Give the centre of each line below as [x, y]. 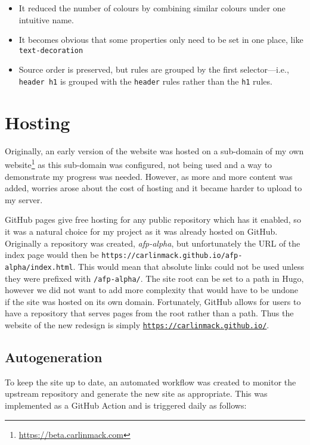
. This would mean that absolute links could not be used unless [188, 266]
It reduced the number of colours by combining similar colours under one [152, 8]
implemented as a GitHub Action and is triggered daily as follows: [126, 405]
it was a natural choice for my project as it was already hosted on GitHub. [141, 231]
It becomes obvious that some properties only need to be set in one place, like [161, 40]
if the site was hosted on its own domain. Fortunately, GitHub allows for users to [153, 301]
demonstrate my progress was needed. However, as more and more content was [149, 176]
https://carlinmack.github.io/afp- [172, 256]
